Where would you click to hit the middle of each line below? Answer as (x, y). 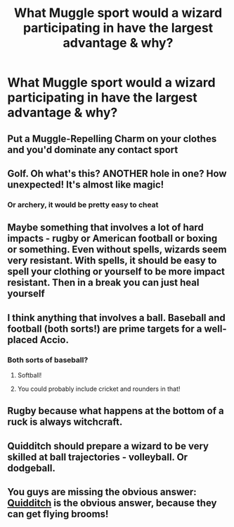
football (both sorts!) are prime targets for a (105, 328)
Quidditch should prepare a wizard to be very (108, 446)
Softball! (30, 375)
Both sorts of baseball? (48, 360)
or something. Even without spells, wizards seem (117, 249)
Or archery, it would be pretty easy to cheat (83, 205)
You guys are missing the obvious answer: (102, 492)
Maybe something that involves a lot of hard (105, 228)
